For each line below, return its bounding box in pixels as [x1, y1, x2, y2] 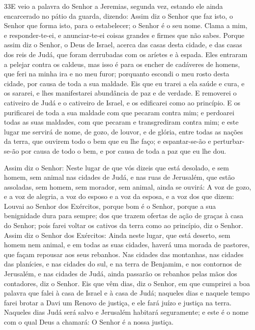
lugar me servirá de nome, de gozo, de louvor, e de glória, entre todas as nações [4, 126, 243, 136]
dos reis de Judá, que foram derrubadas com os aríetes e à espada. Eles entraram [4, 49, 248, 59]
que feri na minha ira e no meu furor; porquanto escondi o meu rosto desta [4, 68, 229, 79]
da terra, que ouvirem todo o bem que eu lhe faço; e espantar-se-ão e [4, 136, 211, 146]
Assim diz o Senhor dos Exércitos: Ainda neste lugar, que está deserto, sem [4, 230, 230, 240]
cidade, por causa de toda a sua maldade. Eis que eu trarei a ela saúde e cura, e [4, 78, 245, 88]
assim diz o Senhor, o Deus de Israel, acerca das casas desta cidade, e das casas [4, 39, 242, 50]
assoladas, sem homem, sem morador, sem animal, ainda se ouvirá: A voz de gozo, [4, 181, 252, 192]
